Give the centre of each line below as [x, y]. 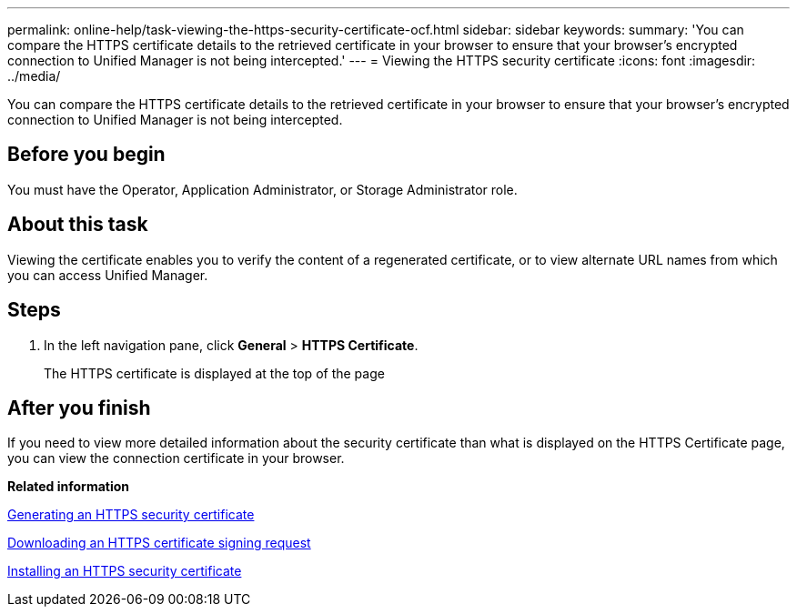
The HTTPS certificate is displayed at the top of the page [214, 373]
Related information [69, 487]
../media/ [34, 76]
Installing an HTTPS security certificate [125, 571]
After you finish [79, 408]
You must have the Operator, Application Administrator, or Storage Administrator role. [262, 189]
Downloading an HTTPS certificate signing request [159, 543]
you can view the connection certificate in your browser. [176, 458]
